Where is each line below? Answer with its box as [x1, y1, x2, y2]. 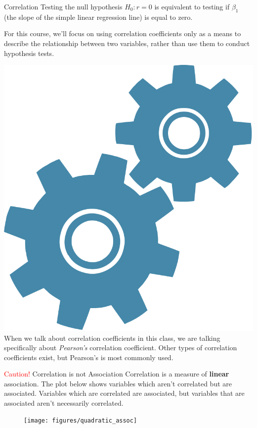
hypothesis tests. [4, 48, 54, 58]
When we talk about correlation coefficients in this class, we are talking [4, 332, 220, 343]
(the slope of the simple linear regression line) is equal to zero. [4, 11, 193, 22]
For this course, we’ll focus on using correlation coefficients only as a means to [4, 28, 241, 39]
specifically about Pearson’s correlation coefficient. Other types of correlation [4, 342, 237, 353]
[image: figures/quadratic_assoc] [24, 417, 137, 424]
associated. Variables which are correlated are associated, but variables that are [4, 388, 245, 398]
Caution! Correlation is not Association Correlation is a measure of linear [4, 369, 229, 379]
